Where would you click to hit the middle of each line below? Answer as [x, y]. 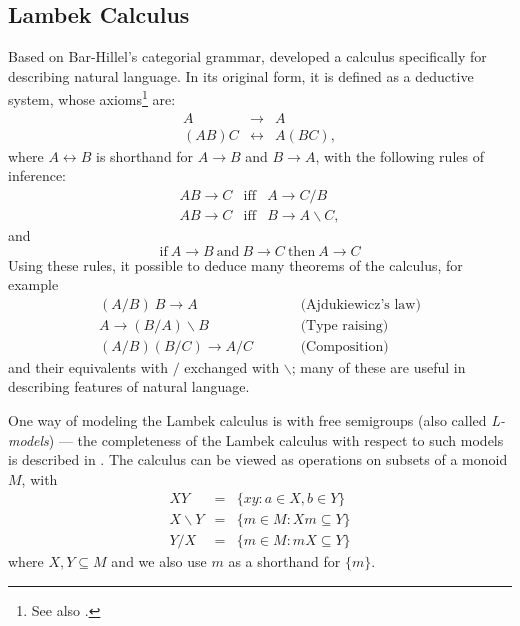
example [33, 284]
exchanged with [232, 366]
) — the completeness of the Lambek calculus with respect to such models [276, 439]
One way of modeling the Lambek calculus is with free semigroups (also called [247, 420]
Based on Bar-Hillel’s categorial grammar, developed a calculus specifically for [247, 56]
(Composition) [344, 346]
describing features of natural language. [129, 386]
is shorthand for [145, 155]
